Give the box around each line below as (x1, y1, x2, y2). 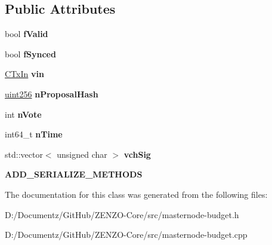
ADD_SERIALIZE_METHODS (5, 168, 143, 180)
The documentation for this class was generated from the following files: (5, 188, 268, 200)
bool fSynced (5, 47, 56, 60)
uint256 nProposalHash (5, 87, 98, 100)
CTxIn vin (5, 68, 44, 80)
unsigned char (57, 148, 107, 160)
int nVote (5, 108, 42, 120)
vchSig (123, 148, 151, 160)
